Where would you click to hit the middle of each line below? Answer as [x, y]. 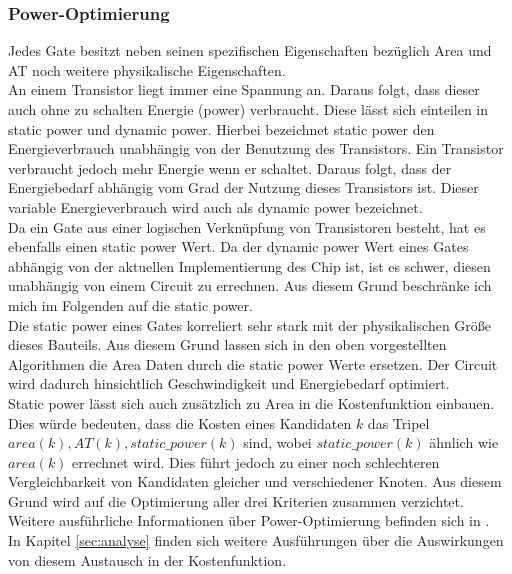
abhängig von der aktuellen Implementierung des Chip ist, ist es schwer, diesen [249, 265]
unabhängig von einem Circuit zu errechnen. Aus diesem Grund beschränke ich [250, 285]
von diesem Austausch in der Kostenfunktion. [147, 559]
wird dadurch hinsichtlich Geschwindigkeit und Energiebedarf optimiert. [229, 383]
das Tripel [398, 422]
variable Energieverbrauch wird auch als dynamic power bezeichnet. [215, 206]
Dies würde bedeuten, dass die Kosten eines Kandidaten [180, 422]
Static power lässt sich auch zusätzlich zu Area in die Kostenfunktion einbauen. [251, 402]
